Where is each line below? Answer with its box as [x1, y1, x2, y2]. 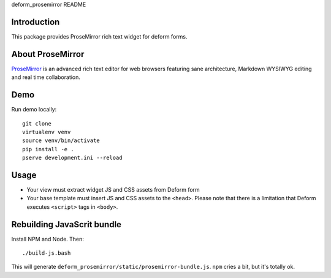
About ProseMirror [11, 49, 85, 59]
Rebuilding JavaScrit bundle [11, 219, 122, 230]
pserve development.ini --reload [22, 154, 123, 162]
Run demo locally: [11, 106, 57, 113]
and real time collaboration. [11, 73, 81, 81]
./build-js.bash [22, 250, 71, 257]
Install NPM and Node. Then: [11, 235, 84, 242]
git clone [22, 120, 51, 127]
